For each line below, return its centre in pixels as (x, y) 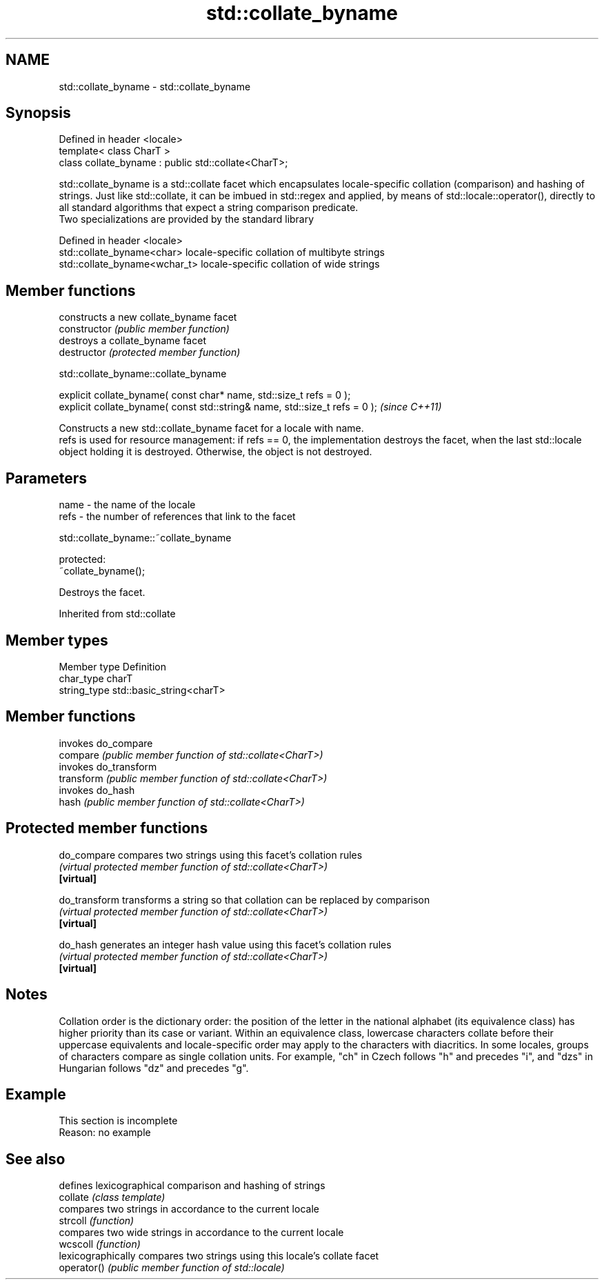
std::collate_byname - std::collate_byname (155, 86)
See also (36, 1159)
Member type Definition (112, 666)
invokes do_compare (106, 743)
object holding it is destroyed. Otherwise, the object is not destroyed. (215, 452)
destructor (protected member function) (150, 352)
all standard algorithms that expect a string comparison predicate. (209, 208)
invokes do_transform (108, 766)
